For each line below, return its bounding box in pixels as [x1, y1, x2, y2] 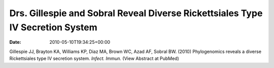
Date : [9, 39, 21, 45]
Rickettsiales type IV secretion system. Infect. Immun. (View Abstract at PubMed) [9, 55, 180, 61]
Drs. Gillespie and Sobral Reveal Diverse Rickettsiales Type [9, 8, 263, 19]
